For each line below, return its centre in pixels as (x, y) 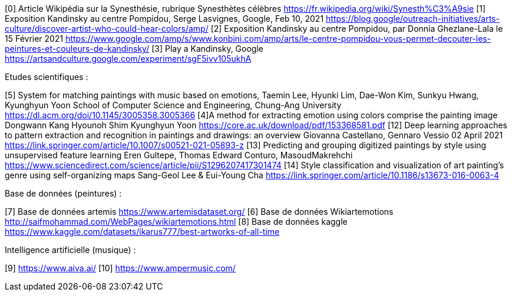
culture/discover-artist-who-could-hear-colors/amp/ (107, 29)
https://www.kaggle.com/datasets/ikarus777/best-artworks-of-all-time (142, 232)
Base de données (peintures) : (63, 193)
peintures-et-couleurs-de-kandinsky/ (77, 49)
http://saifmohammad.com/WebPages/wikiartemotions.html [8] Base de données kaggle (176, 222)
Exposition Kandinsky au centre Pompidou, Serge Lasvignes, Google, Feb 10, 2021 (164, 19)
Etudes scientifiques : (47, 77)
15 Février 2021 (34, 39)
